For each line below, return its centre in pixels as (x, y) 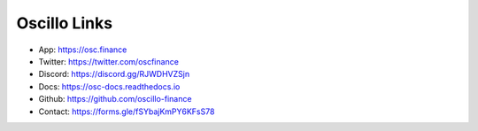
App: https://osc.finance (83, 50)
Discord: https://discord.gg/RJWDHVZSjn (114, 74)
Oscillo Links (65, 23)
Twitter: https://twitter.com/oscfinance (108, 61)
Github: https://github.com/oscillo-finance (115, 99)
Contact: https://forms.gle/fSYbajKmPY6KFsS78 (127, 112)
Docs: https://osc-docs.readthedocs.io (109, 86)
